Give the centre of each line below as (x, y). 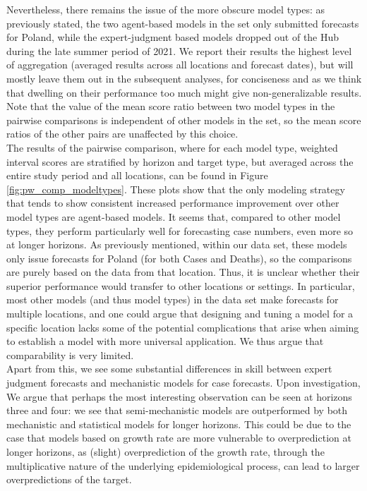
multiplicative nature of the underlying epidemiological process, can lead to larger (183, 465)
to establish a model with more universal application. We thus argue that (165, 341)
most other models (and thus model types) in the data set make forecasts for (173, 299)
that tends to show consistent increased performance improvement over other (173, 203)
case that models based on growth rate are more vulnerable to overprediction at (179, 438)
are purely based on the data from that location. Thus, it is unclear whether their (183, 272)
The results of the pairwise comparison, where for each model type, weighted (172, 147)
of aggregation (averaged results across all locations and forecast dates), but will (180, 65)
